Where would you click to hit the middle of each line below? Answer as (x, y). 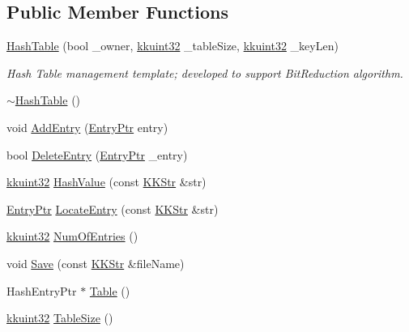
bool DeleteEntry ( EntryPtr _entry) (97, 154)
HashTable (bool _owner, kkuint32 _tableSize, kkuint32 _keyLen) (173, 46)
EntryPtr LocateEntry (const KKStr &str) (113, 209)
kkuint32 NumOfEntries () (72, 236)
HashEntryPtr (42, 290)
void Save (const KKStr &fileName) (96, 263)
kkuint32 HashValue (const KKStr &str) (107, 182)
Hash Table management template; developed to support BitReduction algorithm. (205, 72)
